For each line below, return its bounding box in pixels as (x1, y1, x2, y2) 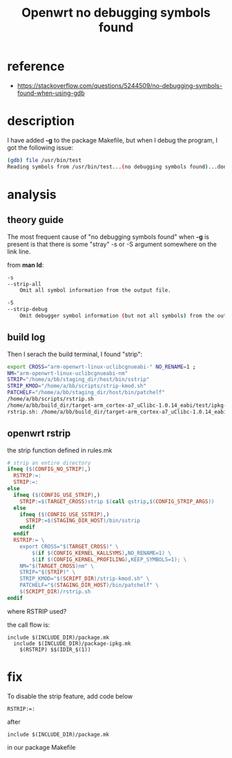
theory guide (7, 214, 64, 226)
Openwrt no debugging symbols (21, 5, 211, 21)
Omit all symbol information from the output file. (19, 287, 171, 294)
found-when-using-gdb (17, 89, 85, 97)
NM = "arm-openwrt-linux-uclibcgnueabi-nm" (7, 369, 128, 377)
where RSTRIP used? (7, 607, 67, 615)
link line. (7, 247, 31, 256)
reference (7, 59, 65, 74)
